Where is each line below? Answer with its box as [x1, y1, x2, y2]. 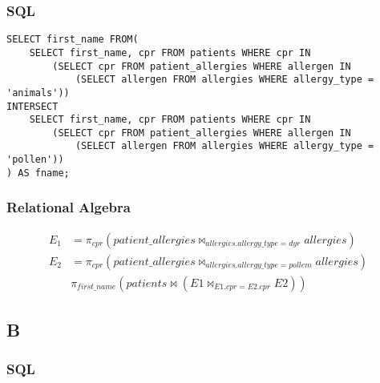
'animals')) [6, 87, 70, 99]
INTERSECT [6, 100, 59, 112]
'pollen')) [6, 154, 64, 166]
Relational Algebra [6, 197, 131, 217]
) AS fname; [6, 167, 70, 179]
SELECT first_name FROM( [6, 34, 139, 46]
